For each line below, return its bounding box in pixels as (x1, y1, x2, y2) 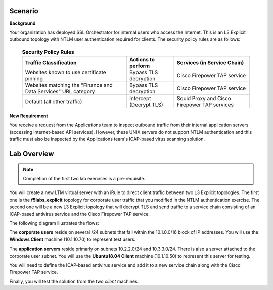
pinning (25, 75, 43, 82)
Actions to (129, 56, 155, 63)
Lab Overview (9, 150, 54, 158)
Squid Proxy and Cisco (177, 95, 231, 102)
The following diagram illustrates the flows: (9, 220, 99, 226)
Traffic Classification (25, 59, 77, 66)
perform (129, 62, 150, 69)
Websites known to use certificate (25, 69, 106, 76)
